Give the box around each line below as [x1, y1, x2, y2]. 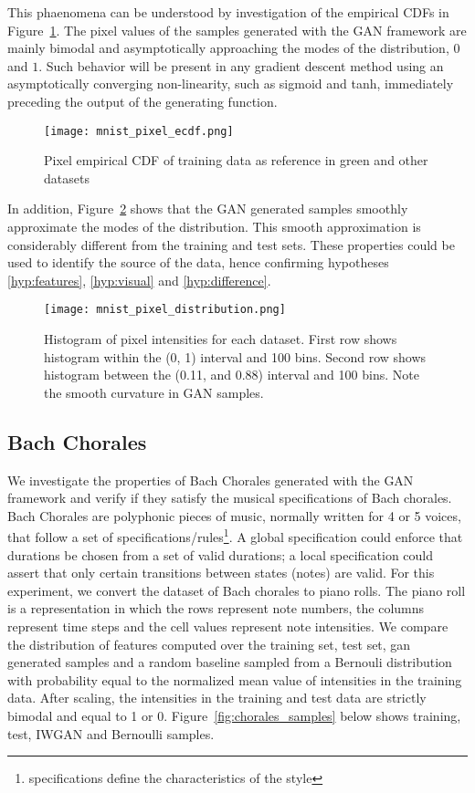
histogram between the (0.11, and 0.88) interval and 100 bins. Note [44, 365, 419, 384]
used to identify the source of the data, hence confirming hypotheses [7, 253, 389, 272]
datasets [44, 168, 90, 187]
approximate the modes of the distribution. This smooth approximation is [7, 217, 421, 235]
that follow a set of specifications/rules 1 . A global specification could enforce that [7, 525, 463, 547]
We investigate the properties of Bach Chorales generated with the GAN [7, 470, 414, 489]
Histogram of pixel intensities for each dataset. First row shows [44, 329, 397, 349]
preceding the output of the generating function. [7, 91, 278, 110]
